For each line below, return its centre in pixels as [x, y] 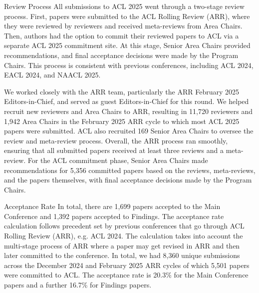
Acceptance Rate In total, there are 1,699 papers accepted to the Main [112, 206]
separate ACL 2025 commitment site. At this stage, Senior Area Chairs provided [127, 45]
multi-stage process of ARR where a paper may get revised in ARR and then [122, 245]
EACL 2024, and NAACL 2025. [52, 75]
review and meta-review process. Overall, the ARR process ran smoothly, [116, 140]
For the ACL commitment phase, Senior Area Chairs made [118, 160]
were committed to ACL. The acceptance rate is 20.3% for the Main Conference [126, 275]
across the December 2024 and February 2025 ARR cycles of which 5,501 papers [127, 265]
